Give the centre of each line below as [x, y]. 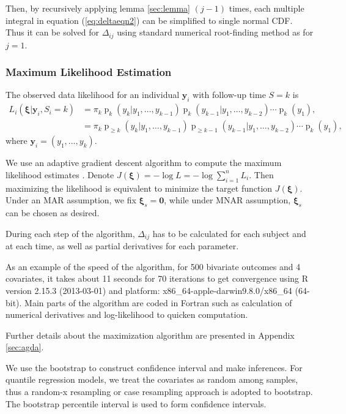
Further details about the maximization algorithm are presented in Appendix [150, 335]
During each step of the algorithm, [70, 233]
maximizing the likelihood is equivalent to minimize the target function [139, 188]
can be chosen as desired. [53, 213]
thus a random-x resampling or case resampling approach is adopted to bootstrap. [159, 392]
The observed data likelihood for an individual [93, 95]
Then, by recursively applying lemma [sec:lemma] [98, 8]
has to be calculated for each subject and [229, 233]
